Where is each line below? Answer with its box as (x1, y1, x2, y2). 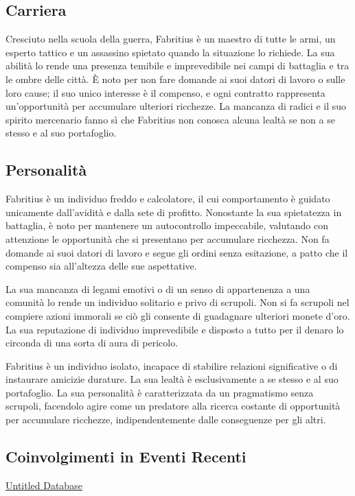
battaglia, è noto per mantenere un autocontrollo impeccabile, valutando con (5, 218, 328, 233)
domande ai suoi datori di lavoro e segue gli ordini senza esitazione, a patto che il (5, 245, 348, 259)
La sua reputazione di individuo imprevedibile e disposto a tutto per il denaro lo (5, 322, 344, 336)
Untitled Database (5, 477, 82, 492)
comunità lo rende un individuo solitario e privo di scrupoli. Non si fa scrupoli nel (5, 295, 350, 309)
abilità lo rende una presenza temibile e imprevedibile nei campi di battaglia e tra (5, 58, 350, 73)
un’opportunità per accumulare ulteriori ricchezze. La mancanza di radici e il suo (5, 99, 347, 113)
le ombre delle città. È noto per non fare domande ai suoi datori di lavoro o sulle (5, 71, 345, 86)
